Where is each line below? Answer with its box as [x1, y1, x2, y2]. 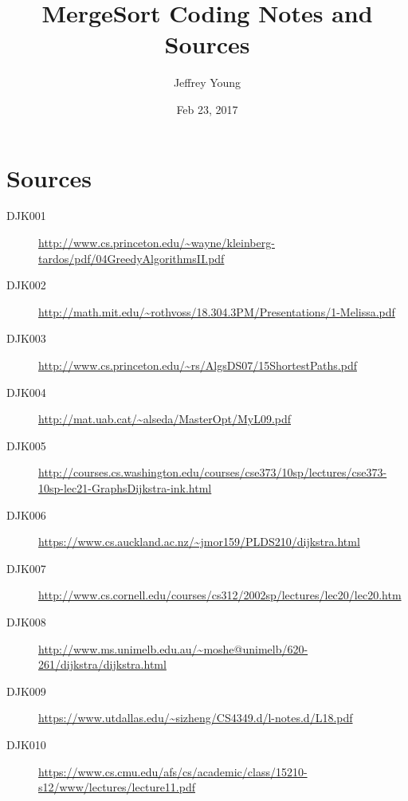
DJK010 [6, 736, 46, 752]
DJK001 [6, 207, 46, 224]
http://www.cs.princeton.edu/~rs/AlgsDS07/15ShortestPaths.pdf [38, 357, 357, 373]
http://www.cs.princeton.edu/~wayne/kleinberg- [38, 234, 275, 251]
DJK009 [6, 682, 46, 699]
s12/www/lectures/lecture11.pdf [38, 779, 196, 795]
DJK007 [6, 560, 46, 576]
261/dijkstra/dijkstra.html [38, 656, 167, 673]
